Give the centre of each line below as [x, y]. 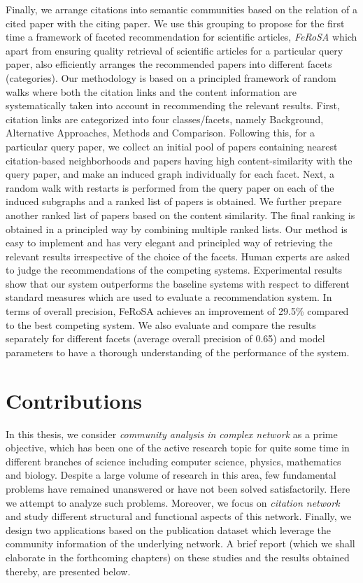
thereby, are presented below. [68, 571]
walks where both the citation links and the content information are [151, 91]
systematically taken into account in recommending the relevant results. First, [173, 105]
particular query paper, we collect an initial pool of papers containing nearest [172, 146]
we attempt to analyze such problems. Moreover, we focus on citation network [173, 502]
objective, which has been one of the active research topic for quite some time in [178, 448]
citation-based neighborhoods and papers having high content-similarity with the [179, 160]
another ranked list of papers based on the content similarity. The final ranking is [180, 215]
